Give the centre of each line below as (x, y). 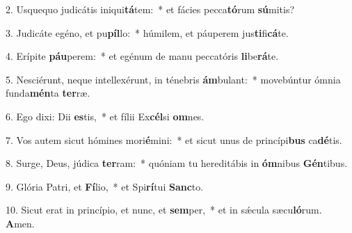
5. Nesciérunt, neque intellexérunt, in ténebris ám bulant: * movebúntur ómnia (173, 79)
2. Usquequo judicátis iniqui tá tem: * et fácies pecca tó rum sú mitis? (150, 9)
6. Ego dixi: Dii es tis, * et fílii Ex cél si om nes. (105, 116)
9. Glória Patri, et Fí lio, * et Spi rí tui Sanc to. (105, 186)
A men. (20, 223)
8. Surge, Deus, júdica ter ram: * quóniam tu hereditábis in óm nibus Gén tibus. (177, 163)
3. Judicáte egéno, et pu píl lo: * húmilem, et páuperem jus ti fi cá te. (147, 32)
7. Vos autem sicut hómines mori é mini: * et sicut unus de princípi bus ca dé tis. (174, 139)
